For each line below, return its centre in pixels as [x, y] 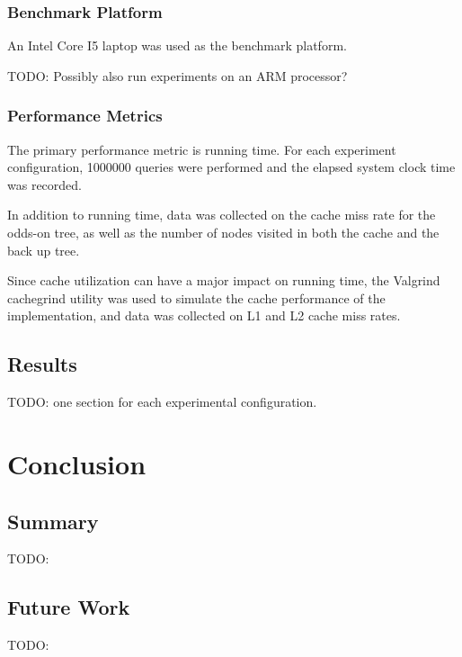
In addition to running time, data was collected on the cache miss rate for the [222, 215]
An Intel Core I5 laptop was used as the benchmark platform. [177, 45]
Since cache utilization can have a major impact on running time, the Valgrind [224, 280]
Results [42, 364]
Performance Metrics [85, 116]
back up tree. [44, 250]
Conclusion [77, 463]
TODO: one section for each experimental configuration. [162, 402]
